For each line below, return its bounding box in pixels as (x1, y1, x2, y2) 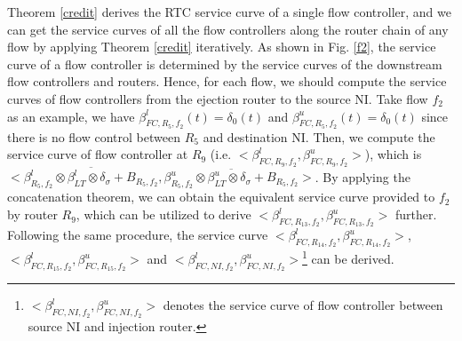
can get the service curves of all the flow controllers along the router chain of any (7, 20, 449, 38)
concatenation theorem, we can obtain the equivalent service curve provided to (7, 187, 435, 206)
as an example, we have (7, 107, 135, 125)
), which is (364, 145, 422, 163)
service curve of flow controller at (7, 145, 188, 163)
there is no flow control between (7, 127, 180, 146)
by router (7, 205, 58, 224)
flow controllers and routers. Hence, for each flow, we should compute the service (7, 72, 447, 91)
